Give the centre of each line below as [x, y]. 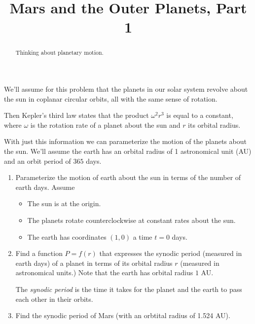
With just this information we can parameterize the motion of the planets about [125, 141]
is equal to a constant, [200, 115]
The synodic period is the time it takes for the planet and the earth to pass [129, 289]
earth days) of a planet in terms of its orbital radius [94, 263]
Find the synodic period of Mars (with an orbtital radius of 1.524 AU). [123, 315]
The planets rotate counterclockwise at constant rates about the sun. [131, 220]
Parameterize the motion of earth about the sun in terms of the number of [128, 177]
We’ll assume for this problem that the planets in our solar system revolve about [126, 89]
